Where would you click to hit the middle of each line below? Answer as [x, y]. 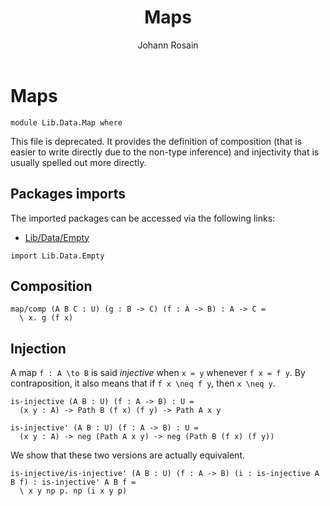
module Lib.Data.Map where [66, 122]
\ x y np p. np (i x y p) [73, 491]
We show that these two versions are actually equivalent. [127, 455]
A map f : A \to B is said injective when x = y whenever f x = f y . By [158, 373]
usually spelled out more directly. [78, 162]
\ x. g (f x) [46, 318]
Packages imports [68, 194]
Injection [38, 348]
